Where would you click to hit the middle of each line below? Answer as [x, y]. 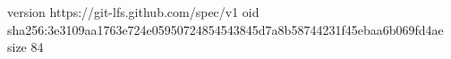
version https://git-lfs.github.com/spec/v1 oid [133, 12]
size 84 [26, 47]
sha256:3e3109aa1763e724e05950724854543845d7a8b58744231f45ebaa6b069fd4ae [225, 29]
